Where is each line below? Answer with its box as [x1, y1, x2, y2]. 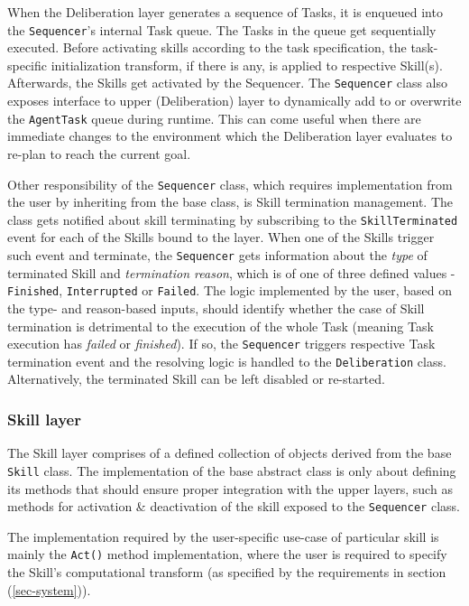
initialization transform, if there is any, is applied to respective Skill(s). [51, 55, 443, 74]
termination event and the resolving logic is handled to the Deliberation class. [7, 351, 446, 370]
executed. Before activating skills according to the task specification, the [7, 38, 407, 57]
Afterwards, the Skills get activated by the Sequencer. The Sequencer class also [7, 73, 448, 92]
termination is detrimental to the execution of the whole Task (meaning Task [7, 316, 434, 335]
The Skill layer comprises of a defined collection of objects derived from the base [7, 443, 452, 462]
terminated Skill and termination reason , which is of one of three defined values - [7, 263, 455, 282]
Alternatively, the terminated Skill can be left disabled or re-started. [7, 369, 385, 388]
